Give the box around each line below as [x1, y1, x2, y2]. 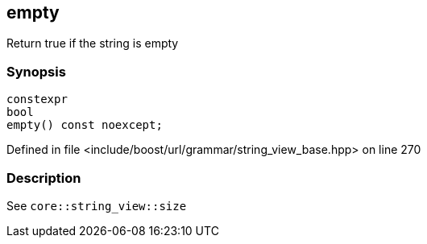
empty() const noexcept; [6, 118, 163, 132]
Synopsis [6, 63, 66, 80]
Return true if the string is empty [6, 36, 179, 51]
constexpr [6, 93, 68, 106]
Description [6, 169, 81, 186]
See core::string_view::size [6, 198, 187, 213]
